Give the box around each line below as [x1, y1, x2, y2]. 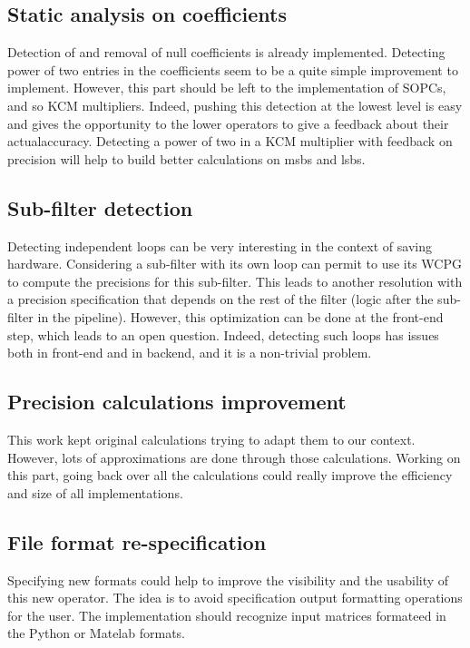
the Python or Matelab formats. [7, 623, 185, 643]
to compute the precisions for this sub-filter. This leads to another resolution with [7, 271, 463, 290]
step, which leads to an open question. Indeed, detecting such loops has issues [7, 325, 439, 344]
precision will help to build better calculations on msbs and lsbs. [7, 149, 366, 168]
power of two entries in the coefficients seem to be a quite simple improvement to [7, 60, 458, 79]
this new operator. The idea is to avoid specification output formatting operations [7, 588, 463, 607]
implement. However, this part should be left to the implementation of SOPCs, [7, 78, 446, 97]
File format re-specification [7, 527, 267, 555]
